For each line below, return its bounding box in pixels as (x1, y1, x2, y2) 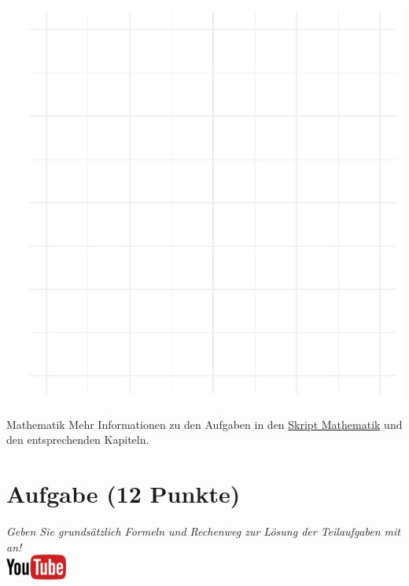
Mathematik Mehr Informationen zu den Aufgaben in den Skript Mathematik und (6, 416, 403, 432)
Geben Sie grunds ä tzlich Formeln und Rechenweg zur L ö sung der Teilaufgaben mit (6, 522, 400, 539)
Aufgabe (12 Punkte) (6, 477, 241, 509)
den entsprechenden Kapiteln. (6, 431, 149, 448)
